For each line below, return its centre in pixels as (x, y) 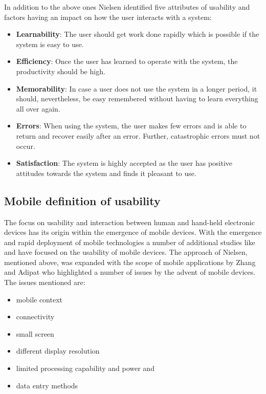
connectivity (35, 316)
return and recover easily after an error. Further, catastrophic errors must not (138, 135)
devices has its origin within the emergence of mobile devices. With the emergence (133, 232)
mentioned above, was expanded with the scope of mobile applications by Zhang (130, 262)
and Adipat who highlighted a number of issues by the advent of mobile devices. (130, 272)
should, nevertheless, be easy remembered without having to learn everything (137, 98)
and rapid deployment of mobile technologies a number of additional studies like (130, 242)
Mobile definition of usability (82, 200)
